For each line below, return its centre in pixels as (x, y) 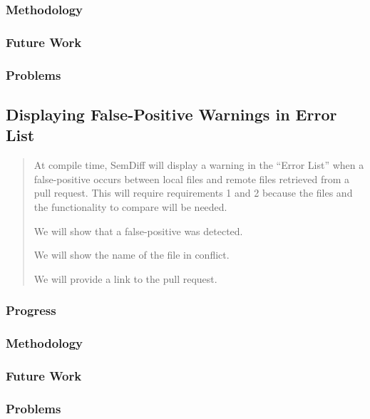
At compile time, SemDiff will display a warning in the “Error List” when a (199, 165)
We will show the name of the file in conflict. (132, 255)
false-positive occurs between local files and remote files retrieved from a (192, 179)
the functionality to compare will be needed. (130, 206)
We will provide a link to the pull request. (125, 278)
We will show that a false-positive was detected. (138, 231)
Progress (31, 310)
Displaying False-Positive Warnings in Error (171, 114)
